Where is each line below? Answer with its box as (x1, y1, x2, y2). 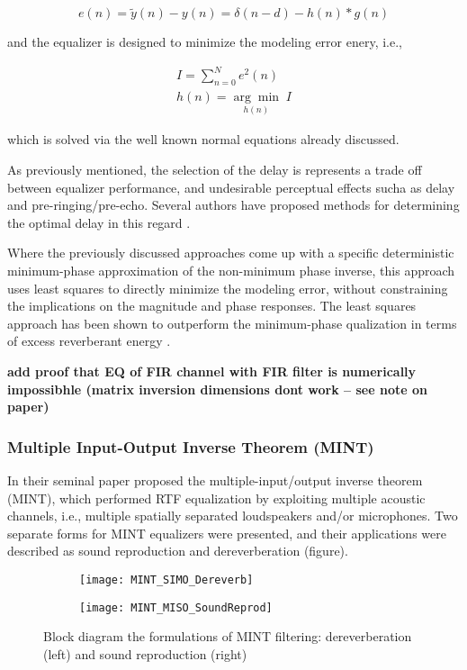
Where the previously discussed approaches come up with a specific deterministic (7, 243, 454, 262)
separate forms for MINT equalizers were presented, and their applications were (7, 523, 446, 542)
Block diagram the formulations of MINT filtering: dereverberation (43, 627, 412, 646)
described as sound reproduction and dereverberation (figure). (7, 541, 348, 560)
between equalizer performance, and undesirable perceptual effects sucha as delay (7, 177, 455, 196)
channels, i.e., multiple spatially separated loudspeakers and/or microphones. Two (7, 506, 458, 525)
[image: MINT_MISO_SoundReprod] (79, 601, 273, 614)
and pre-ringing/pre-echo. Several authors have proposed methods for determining (7, 195, 460, 214)
